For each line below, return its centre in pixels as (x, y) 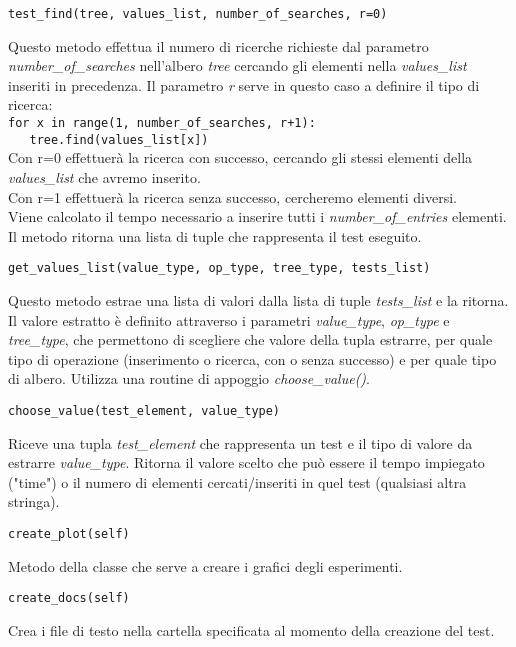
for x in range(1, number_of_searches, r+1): (162, 123)
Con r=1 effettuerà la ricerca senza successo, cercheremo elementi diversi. (232, 196)
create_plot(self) (69, 533)
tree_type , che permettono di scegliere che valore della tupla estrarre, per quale (250, 339)
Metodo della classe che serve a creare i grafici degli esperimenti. (205, 565)
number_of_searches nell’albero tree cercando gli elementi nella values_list (237, 65)
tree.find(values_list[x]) (119, 139)
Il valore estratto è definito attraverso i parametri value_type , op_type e (229, 319)
